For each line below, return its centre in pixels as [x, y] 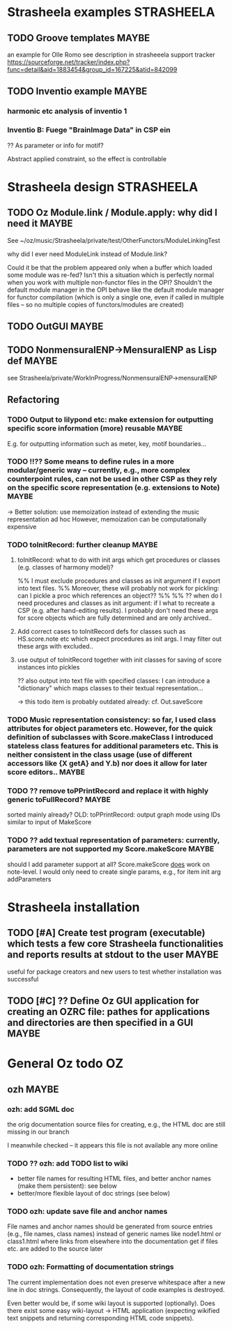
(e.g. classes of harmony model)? [65, 567]
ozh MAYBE [33, 1089]
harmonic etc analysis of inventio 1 [67, 111]
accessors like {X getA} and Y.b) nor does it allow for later [107, 764]
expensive [22, 526]
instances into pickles [48, 667]
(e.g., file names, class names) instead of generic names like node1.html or [114, 1234]
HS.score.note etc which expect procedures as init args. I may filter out [119, 639]
